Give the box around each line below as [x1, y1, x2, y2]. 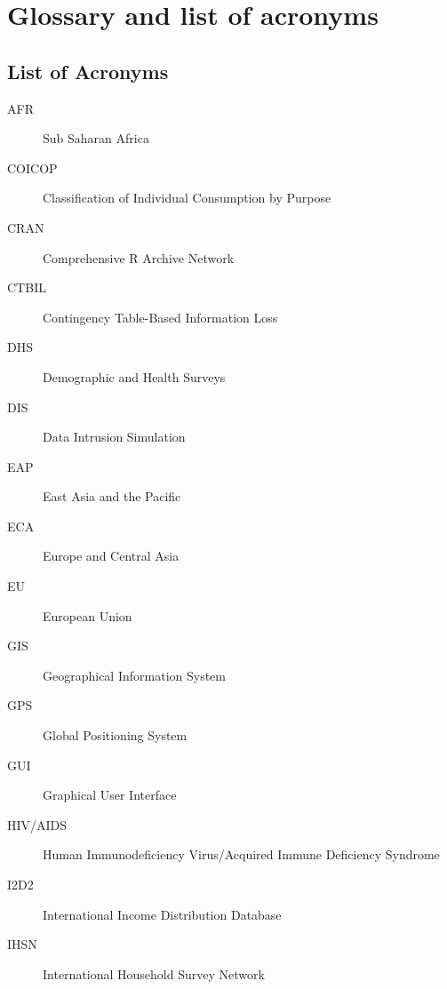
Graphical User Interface [43, 786, 177, 804]
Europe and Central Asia [43, 546, 180, 565]
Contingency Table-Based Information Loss [43, 307, 278, 326]
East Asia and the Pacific [43, 487, 181, 506]
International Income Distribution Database [43, 905, 282, 923]
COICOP [7, 158, 58, 177]
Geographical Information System [43, 666, 226, 684]
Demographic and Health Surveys [43, 367, 226, 386]
